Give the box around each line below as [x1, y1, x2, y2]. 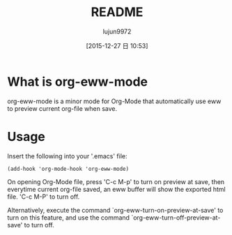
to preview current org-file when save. [7, 104, 118, 112]
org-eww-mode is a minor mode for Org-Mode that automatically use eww [7, 97, 222, 105]
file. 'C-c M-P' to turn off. [7, 192, 80, 201]
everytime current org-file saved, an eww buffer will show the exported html [7, 185, 226, 193]
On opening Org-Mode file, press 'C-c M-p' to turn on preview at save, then [7, 177, 225, 185]
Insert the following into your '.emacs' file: [7, 151, 127, 160]
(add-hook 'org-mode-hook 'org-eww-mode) [7, 165, 130, 172]
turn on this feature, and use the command [7, 213, 130, 222]
